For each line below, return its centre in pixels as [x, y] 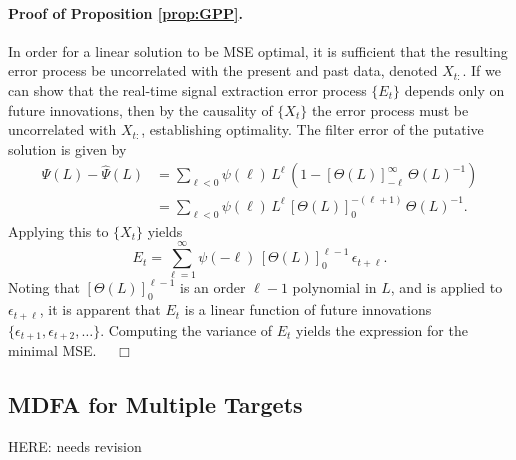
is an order [213, 287]
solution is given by [67, 148]
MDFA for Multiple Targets [155, 404]
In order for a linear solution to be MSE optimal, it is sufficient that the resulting [258, 50]
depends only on [454, 89]
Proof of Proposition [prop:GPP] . [125, 12]
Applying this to [58, 230]
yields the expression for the [382, 329]
